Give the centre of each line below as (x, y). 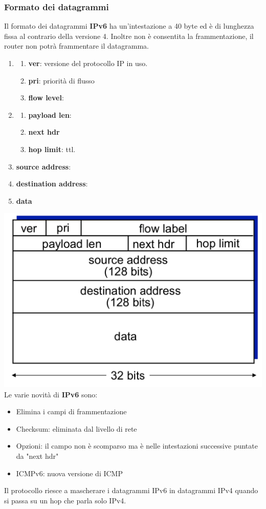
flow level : (46, 98)
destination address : (52, 184)
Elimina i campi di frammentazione (71, 411)
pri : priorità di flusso (61, 80)
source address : (43, 166)
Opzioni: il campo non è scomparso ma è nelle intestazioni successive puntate (137, 446)
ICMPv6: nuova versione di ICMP (69, 473)
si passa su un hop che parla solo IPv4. (65, 500)
